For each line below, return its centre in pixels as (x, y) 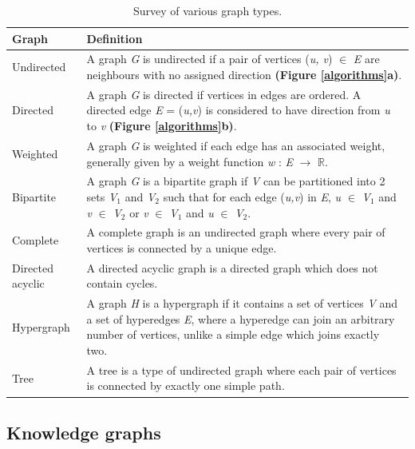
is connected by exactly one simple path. (186, 385)
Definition (115, 38)
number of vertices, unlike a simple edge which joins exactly (233, 334)
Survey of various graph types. (207, 10)
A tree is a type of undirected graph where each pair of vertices (241, 370)
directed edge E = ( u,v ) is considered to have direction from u (238, 110)
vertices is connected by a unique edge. (182, 247)
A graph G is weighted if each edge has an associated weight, (236, 145)
